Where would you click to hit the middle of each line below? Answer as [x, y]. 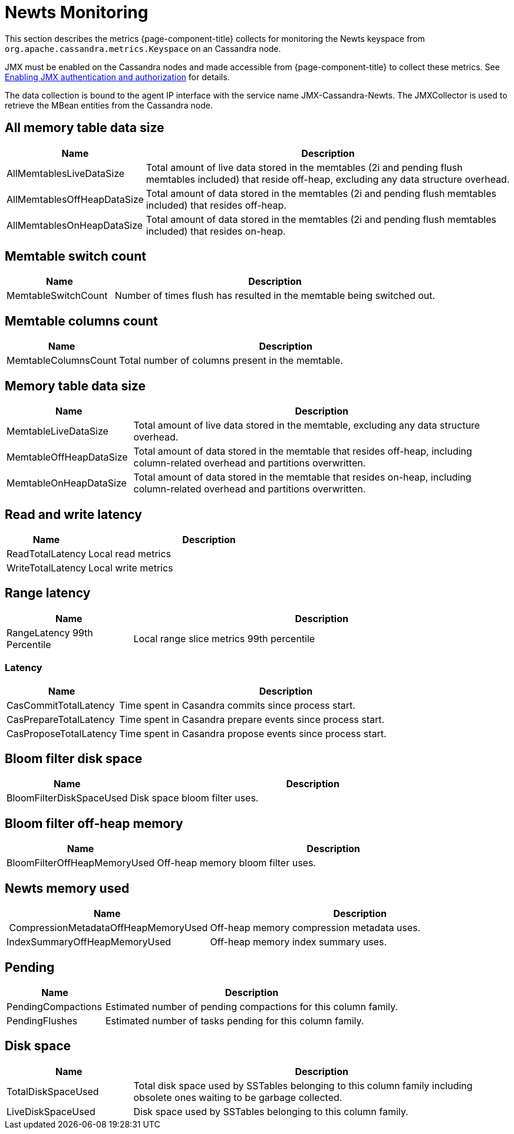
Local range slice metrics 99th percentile [224, 638]
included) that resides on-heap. [216, 231]
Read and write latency [73, 514]
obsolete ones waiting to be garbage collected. [238, 1097]
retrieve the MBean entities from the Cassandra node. [109, 105]
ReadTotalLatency [46, 553]
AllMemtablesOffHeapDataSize [75, 199]
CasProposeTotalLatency [62, 733]
